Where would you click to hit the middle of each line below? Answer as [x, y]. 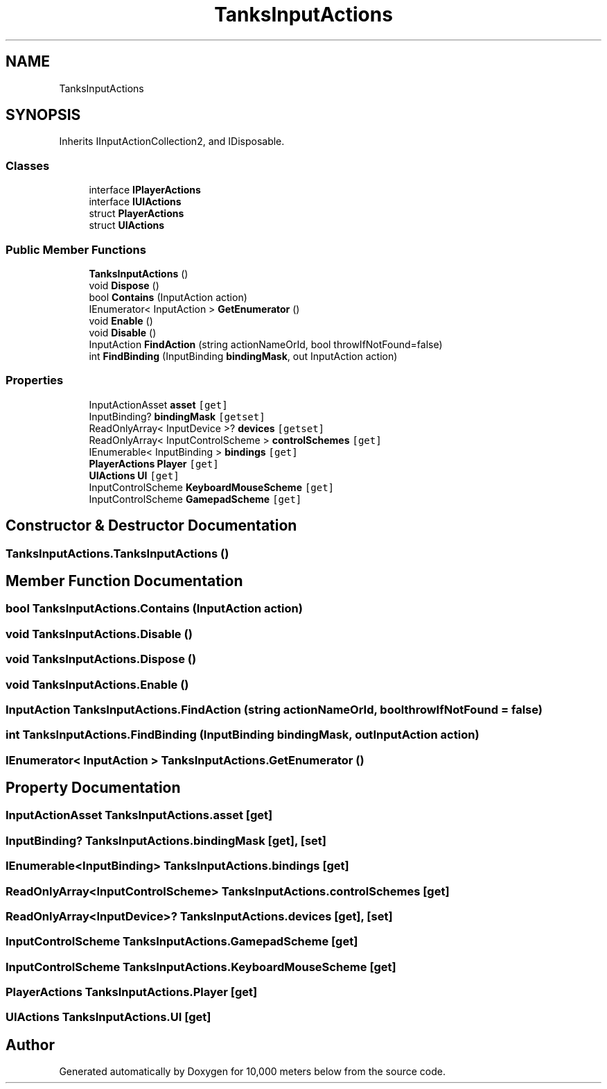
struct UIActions [127, 225]
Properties [35, 380]
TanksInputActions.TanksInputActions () [117, 553]
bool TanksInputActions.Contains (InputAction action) [154, 609]
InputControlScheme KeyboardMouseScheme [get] [212, 487]
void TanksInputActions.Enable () [97, 684]
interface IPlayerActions [145, 190]
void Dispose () [124, 285]
